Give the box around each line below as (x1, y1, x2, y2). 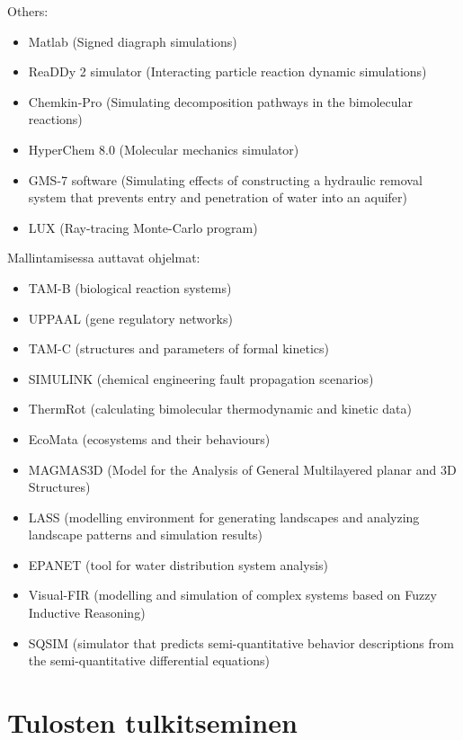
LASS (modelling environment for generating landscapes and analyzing (28, 507, 420, 526)
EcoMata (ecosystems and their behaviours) (28, 429, 271, 448)
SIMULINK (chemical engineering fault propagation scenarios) (28, 369, 374, 388)
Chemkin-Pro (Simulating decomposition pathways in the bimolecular (28, 92, 413, 111)
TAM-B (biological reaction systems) (28, 278, 232, 297)
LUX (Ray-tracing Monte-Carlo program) (28, 218, 258, 236)
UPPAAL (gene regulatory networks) (28, 308, 233, 327)
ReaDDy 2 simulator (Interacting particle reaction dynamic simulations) (28, 62, 427, 81)
